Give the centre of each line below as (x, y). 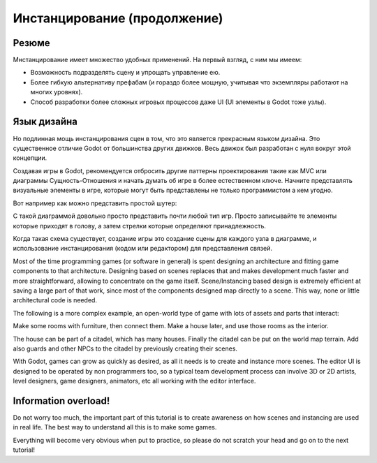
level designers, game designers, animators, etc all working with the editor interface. (134, 381)
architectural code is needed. (55, 300)
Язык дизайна (45, 122)
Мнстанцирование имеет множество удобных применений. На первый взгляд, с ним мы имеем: (157, 60)
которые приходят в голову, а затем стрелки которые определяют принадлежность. (140, 226)
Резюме (31, 43)
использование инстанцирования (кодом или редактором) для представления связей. (142, 249)
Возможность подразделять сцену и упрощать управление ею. (125, 73)
